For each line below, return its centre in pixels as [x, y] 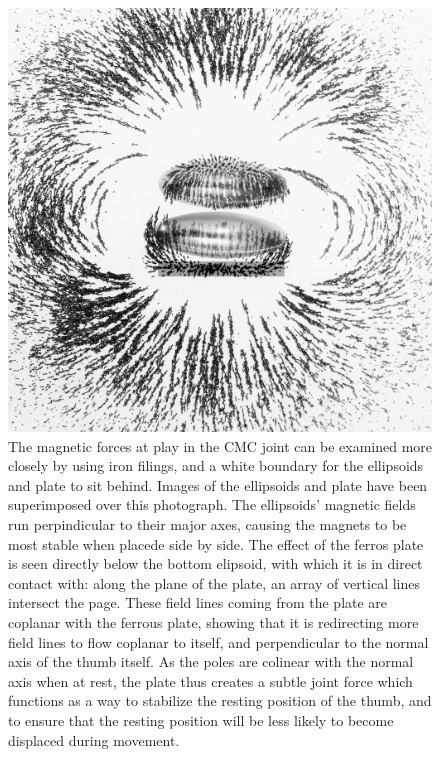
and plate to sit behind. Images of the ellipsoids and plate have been [218, 484]
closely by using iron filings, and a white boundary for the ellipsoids [216, 465]
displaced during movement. [94, 739]
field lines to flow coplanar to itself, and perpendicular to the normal [218, 641]
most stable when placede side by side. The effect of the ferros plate [216, 543]
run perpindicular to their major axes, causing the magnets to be [207, 523]
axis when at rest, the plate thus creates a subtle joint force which [210, 680]
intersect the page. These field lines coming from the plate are [198, 602]
